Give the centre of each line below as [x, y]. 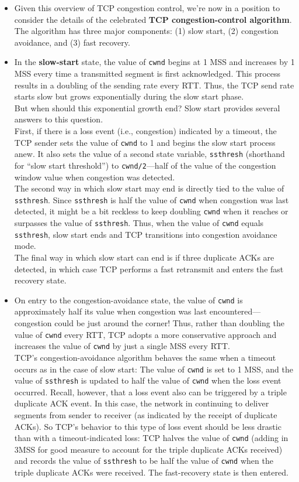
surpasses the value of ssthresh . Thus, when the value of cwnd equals [139, 223]
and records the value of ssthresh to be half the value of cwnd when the [144, 461]
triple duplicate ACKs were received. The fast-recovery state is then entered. [151, 472]
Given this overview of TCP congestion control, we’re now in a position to [147, 8]
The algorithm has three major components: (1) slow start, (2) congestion [146, 31]
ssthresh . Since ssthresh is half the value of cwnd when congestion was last [152, 199]
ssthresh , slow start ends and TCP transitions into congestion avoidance [146, 234]
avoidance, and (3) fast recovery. [72, 42]
